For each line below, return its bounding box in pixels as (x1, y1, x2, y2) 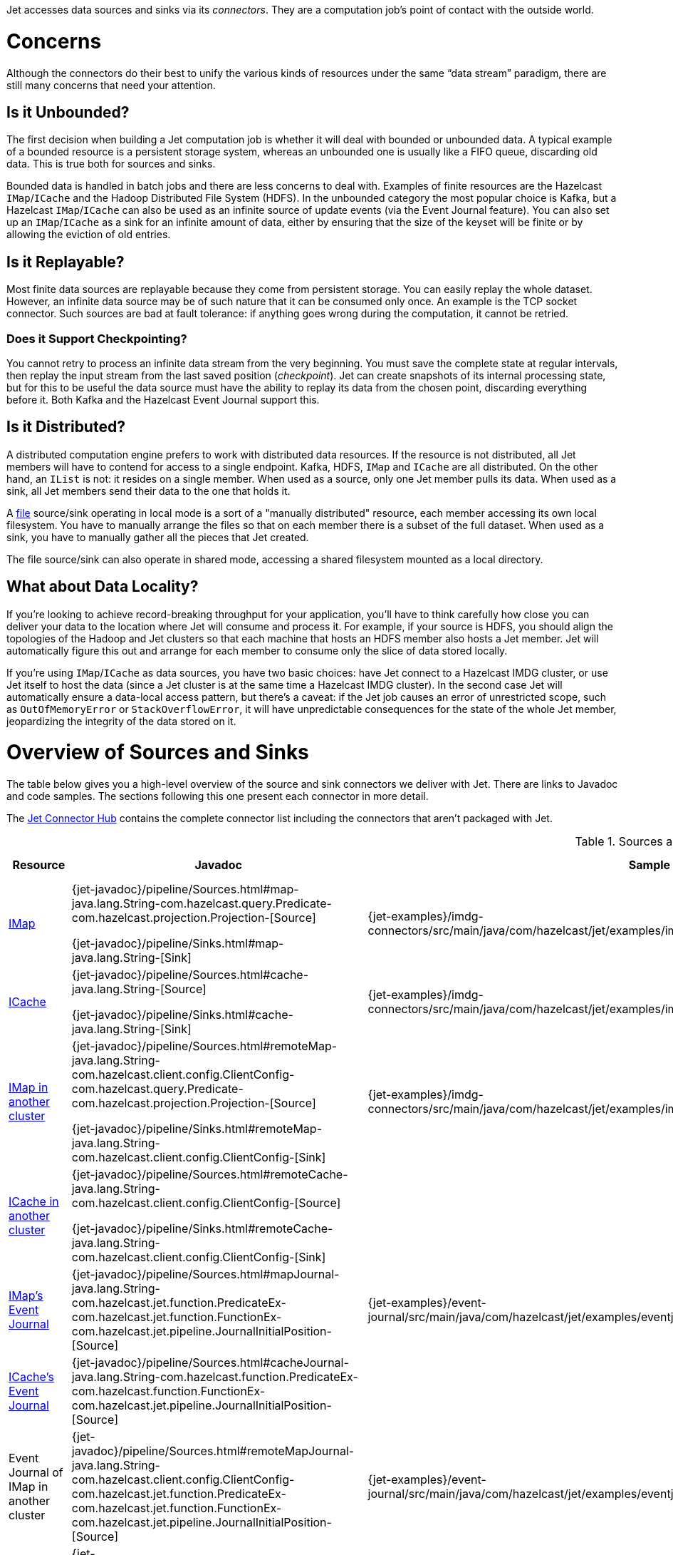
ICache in (9, 1194, 59, 1209)
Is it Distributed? (6, 418, 125, 436)
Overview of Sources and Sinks (6, 740, 309, 765)
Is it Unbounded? (6, 103, 130, 121)
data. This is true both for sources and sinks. (6, 158, 216, 170)
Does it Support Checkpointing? (6, 331, 187, 346)
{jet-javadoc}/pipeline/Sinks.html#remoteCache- (71, 1221, 333, 1236)
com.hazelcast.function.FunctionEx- (71, 1384, 266, 1399)
